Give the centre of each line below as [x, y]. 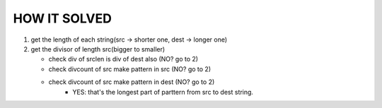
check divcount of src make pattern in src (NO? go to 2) [130, 69]
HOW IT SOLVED [63, 18]
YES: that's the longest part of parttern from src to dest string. [163, 92]
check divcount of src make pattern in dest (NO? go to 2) [132, 82]
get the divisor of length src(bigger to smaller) [98, 49]
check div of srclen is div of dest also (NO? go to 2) [123, 59]
